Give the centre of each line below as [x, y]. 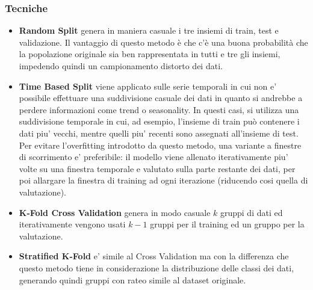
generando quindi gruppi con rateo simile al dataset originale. [132, 279]
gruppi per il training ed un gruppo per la [227, 224]
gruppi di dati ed [251, 212]
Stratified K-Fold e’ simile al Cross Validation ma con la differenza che [154, 256]
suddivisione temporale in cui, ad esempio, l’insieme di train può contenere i [159, 121]
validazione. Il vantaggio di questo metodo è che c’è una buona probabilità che [163, 42]
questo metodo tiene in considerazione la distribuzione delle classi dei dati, [156, 267]
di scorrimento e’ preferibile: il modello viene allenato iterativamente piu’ [153, 157]
